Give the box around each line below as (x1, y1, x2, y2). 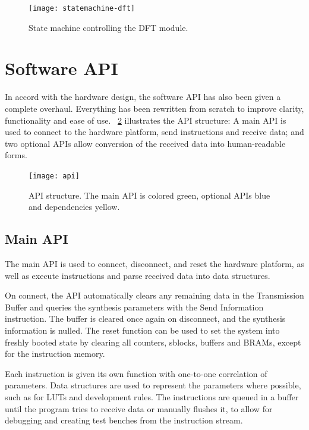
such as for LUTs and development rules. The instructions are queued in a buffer (5, 390, 299, 403)
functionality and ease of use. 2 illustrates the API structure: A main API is (5, 114, 286, 126)
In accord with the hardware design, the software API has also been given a (5, 90, 281, 103)
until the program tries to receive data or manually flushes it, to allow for (5, 402, 273, 415)
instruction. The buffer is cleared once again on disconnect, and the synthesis (5, 312, 286, 325)
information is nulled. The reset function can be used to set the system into (5, 324, 280, 336)
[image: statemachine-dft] (29, 4, 135, 12)
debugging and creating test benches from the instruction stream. (5, 414, 243, 426)
